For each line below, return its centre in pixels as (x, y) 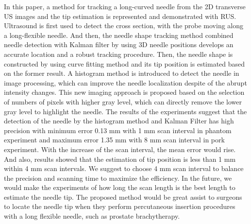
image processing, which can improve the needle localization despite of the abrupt (125, 82)
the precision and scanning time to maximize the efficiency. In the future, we (118, 178)
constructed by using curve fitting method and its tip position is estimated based (125, 63)
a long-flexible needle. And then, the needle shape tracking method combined (119, 35)
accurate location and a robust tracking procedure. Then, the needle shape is (118, 54)
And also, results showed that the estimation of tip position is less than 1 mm (120, 159)
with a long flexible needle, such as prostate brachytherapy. (92, 216)
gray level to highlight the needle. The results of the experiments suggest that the (125, 111)
